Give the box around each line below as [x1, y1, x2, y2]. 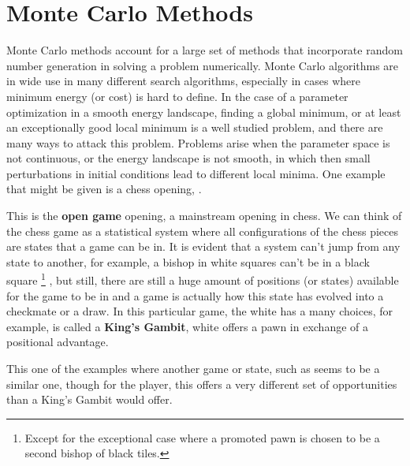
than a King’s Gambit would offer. [6, 391, 173, 408]
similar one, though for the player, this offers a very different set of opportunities [6, 375, 397, 392]
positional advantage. [6, 334, 109, 350]
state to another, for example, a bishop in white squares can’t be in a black [6, 253, 370, 270]
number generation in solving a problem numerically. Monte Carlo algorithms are [6, 57, 399, 73]
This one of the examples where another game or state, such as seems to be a [6, 360, 380, 377]
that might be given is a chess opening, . [6, 181, 202, 197]
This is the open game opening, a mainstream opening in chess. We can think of [6, 207, 402, 224]
